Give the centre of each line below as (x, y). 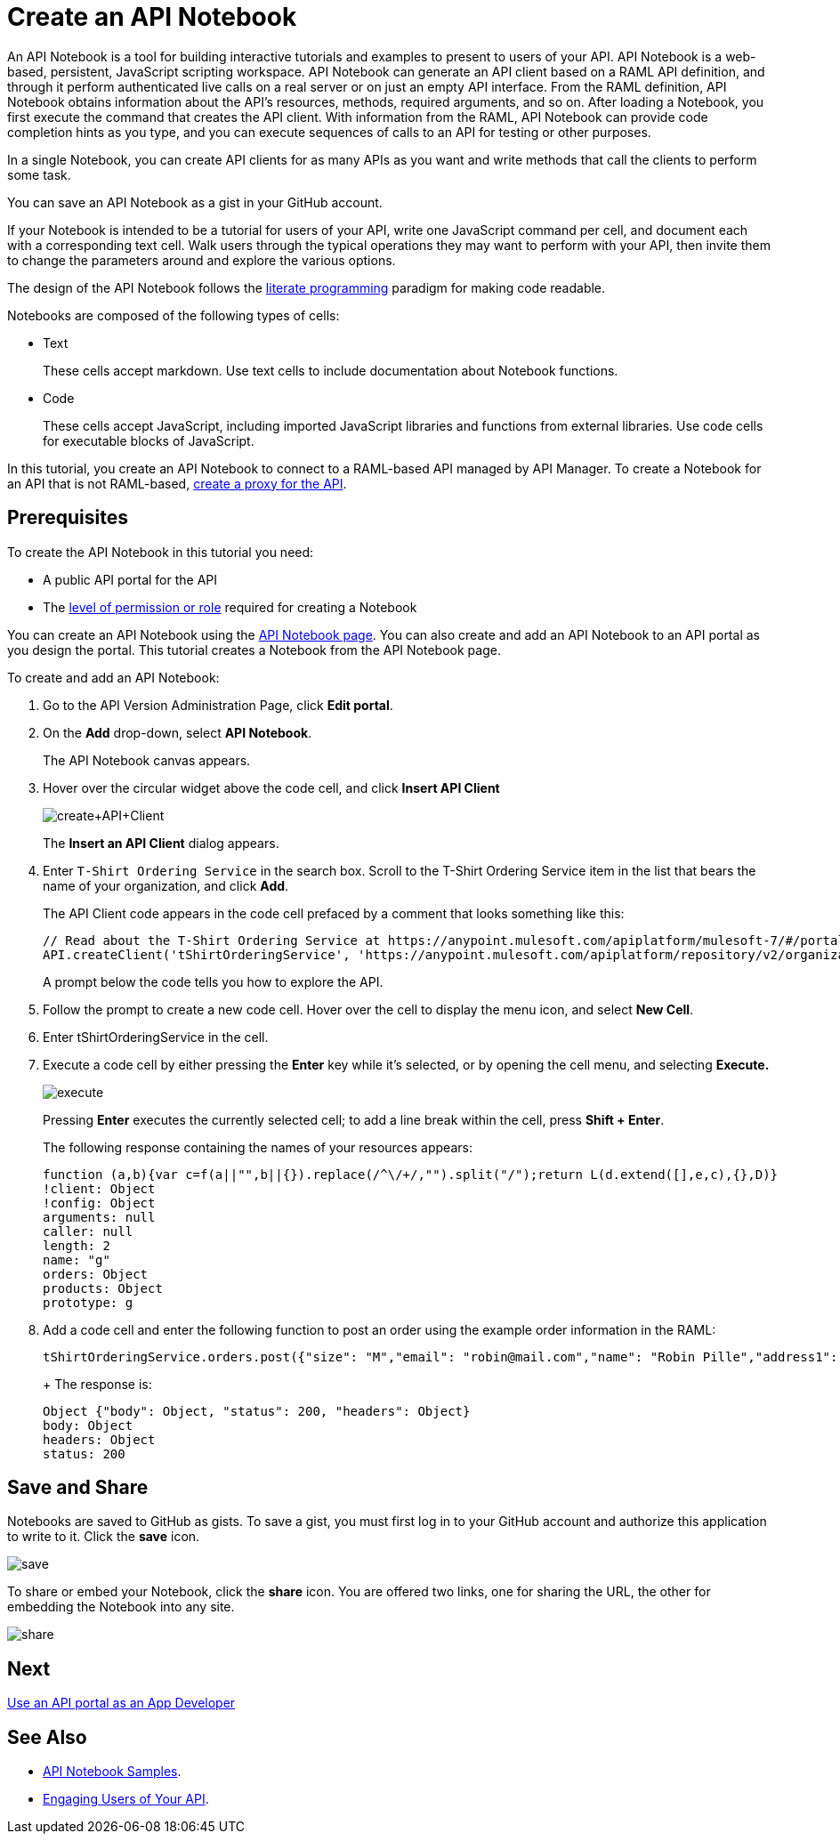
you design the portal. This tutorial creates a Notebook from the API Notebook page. (254, 650)
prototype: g (88, 1302)
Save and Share (78, 1488)
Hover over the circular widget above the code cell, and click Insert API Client (271, 787)
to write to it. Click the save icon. (104, 1537)
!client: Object (99, 1188)
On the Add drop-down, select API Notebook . (178, 732)
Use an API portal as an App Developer (121, 1703)
